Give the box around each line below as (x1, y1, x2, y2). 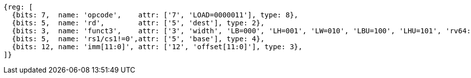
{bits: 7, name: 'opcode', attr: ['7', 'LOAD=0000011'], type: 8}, (11, 11, 299, 19)
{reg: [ (3, 3, 33, 11)
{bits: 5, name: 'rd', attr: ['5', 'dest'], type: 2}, (11, 19, 265, 27)
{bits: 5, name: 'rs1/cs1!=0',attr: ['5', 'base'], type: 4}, (11, 35, 265, 43)
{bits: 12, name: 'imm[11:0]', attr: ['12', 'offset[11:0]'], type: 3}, (11, 43, 303, 51)
